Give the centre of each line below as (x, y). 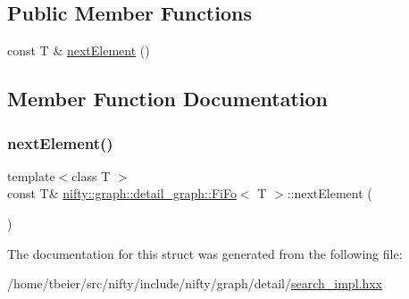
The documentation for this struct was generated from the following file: (205, 253)
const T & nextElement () (79, 50)
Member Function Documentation (168, 99)
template (31, 175)
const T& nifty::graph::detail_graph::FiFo (122, 193)
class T (91, 175)
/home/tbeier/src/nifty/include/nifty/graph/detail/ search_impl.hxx (195, 283)
